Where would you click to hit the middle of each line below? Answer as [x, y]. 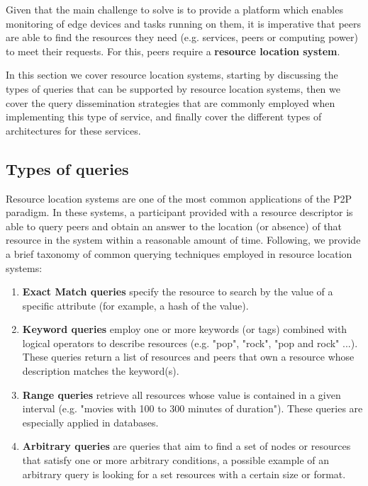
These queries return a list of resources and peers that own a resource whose [188, 357]
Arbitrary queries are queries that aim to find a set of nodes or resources [186, 446]
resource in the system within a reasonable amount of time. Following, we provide [183, 240]
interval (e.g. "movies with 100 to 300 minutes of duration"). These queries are [193, 408]
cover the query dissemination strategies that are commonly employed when [171, 102]
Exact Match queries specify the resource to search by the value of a [178, 292]
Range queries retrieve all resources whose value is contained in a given [182, 394]
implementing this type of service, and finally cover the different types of [164, 117]
